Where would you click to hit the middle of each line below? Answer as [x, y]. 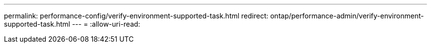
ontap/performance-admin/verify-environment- [347, 16]
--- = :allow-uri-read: [106, 24]
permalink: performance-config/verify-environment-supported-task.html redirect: [136, 16]
